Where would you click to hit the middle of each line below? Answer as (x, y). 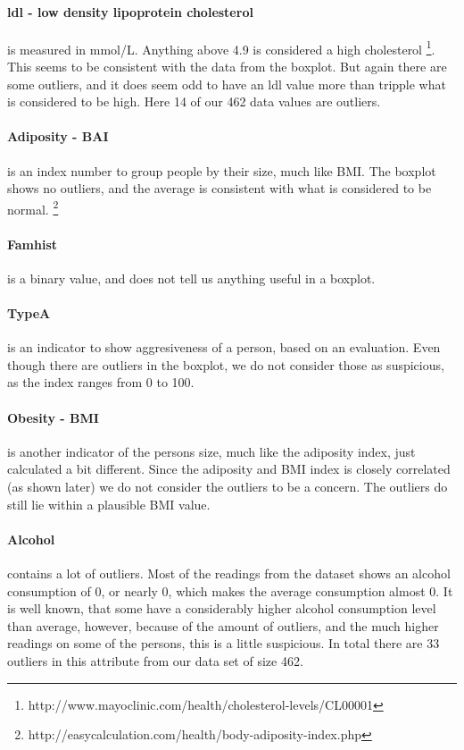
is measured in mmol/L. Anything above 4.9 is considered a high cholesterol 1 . (221, 47)
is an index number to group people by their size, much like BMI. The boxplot (222, 170)
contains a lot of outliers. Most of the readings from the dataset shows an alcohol (229, 573)
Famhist (33, 244)
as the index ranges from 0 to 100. (101, 382)
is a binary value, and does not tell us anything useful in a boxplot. (191, 278)
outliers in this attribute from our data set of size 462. (155, 660)
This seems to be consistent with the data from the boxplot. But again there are (227, 67)
